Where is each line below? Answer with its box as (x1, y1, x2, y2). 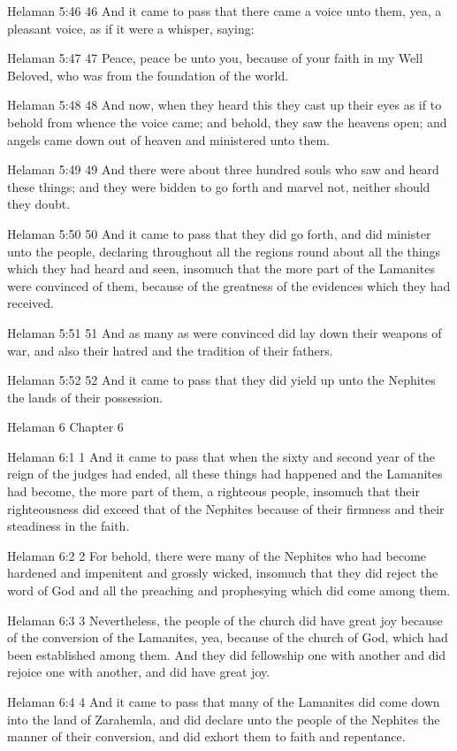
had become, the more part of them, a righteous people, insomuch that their (7, 482, 420, 501)
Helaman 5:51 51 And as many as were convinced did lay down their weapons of (7, 323, 442, 341)
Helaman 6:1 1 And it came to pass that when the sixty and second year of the (7, 447, 436, 465)
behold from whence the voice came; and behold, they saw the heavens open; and (7, 112, 447, 131)
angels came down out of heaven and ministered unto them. (7, 130, 330, 149)
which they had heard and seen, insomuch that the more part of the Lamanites (7, 259, 435, 278)
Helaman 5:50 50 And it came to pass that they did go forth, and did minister (7, 224, 431, 242)
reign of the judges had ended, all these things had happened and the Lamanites (7, 464, 443, 483)
